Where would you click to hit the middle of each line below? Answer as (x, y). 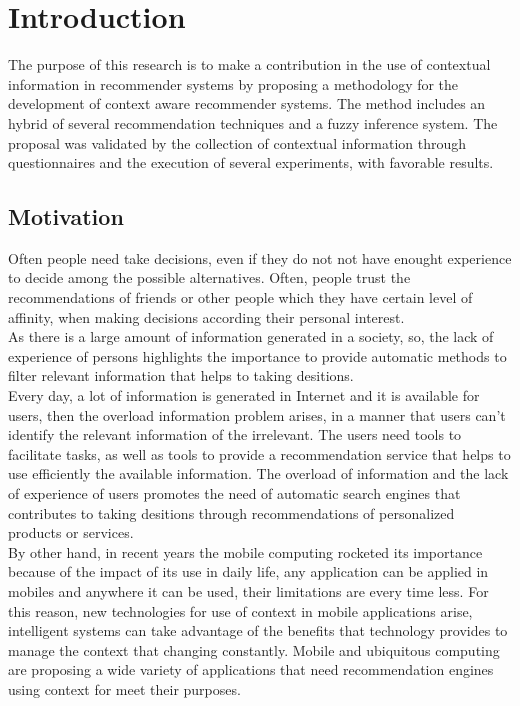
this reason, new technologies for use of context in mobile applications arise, (240, 610)
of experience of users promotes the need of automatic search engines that (234, 493)
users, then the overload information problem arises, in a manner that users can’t (257, 414)
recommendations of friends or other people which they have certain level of (240, 297)
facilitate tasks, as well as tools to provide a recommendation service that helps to (259, 453)
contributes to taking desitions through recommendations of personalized (231, 512)
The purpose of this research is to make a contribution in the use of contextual (249, 64)
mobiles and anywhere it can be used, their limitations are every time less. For (248, 590)
